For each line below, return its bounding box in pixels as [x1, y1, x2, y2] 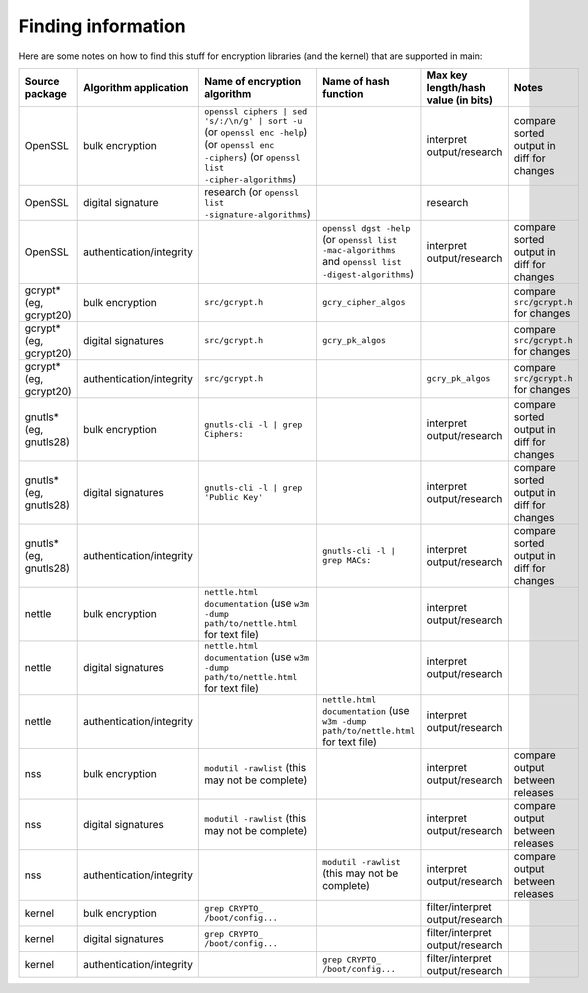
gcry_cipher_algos [321, 297, 406, 308]
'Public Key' [203, 491, 264, 502]
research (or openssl [203, 185, 300, 199]
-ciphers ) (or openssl [203, 150, 301, 164]
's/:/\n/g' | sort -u [203, 115, 303, 126]
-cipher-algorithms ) [203, 171, 297, 185]
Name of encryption [203, 74, 302, 88]
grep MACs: [321, 555, 372, 565]
